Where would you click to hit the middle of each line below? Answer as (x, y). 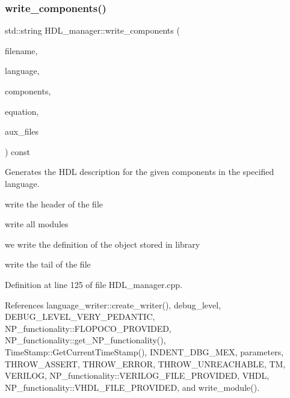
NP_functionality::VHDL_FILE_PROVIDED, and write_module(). (132, 387)
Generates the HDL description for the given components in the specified (140, 172)
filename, (21, 50)
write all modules (37, 224)
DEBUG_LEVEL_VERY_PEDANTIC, (80, 317)
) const (18, 151)
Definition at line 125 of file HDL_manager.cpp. (94, 284)
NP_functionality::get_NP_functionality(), (85, 340)
